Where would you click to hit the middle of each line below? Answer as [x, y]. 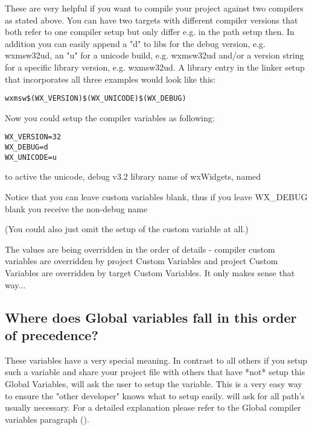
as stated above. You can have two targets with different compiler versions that [151, 20]
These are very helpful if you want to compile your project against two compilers [154, 8]
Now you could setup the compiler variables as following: [110, 117]
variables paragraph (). [47, 419]
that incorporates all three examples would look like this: [110, 79]
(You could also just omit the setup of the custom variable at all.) [127, 229]
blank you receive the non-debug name [76, 208]
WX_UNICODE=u [31, 157]
